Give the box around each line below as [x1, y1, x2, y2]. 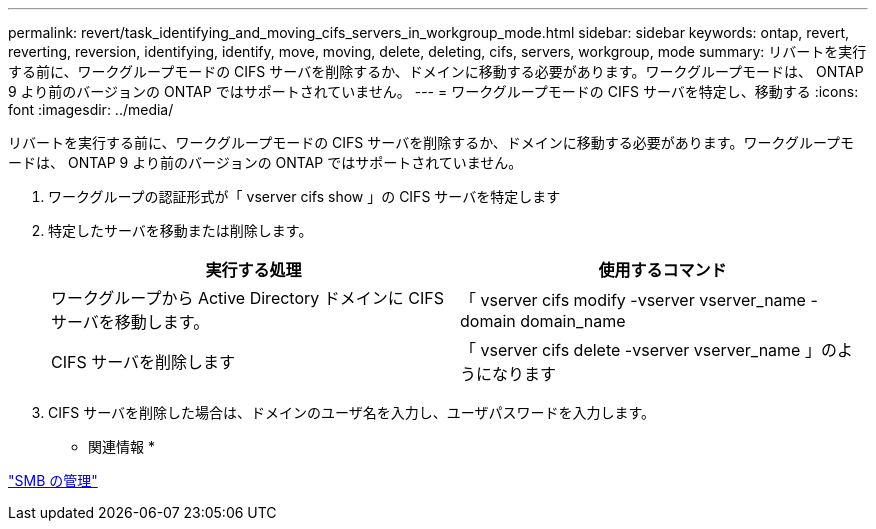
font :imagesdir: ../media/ [8, 101, 174, 118]
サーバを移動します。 [51, 312, 210, 332]
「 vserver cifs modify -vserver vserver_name [460, 290, 806, 310]
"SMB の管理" [8, 472, 98, 489]
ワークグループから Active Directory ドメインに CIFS [51, 288, 444, 308]
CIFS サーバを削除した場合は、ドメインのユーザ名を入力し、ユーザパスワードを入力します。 [48, 404, 656, 421]
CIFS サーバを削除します [51, 352, 236, 372]
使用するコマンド [598, 260, 727, 280]
